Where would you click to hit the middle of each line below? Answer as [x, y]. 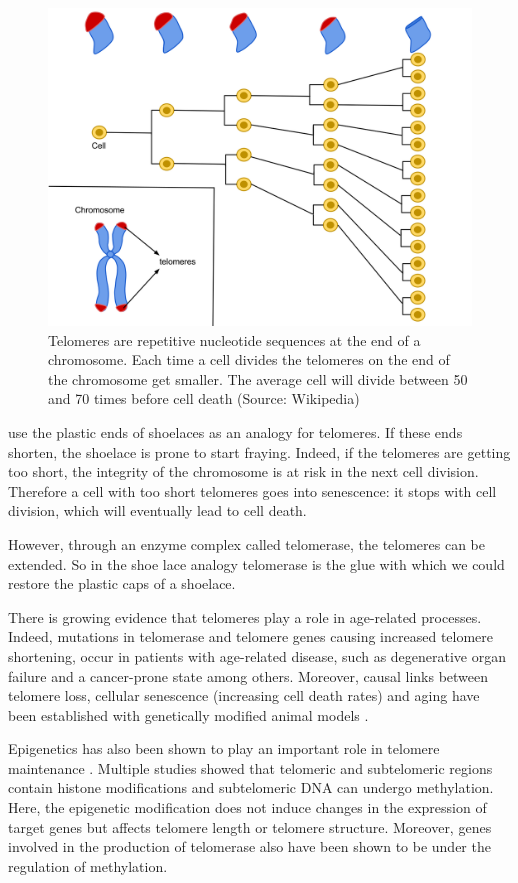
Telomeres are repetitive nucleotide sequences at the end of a [234, 339]
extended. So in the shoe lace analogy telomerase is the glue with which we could [256, 563]
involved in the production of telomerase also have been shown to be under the [249, 846]
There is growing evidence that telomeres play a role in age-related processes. [245, 616]
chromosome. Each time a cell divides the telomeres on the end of [249, 359]
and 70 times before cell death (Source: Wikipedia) [204, 398]
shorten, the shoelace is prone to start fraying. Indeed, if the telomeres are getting [259, 451]
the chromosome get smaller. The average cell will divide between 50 [258, 378]
